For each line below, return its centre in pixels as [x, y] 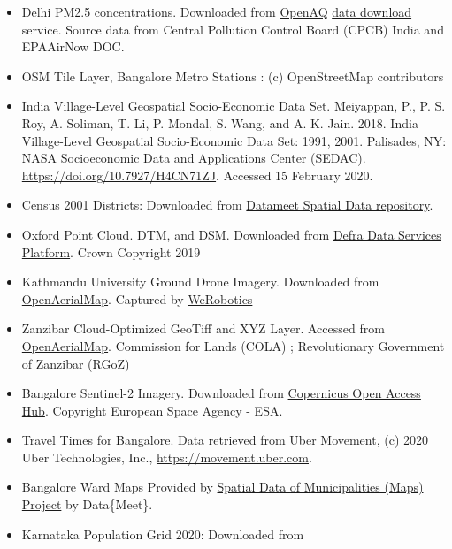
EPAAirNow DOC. [73, 46]
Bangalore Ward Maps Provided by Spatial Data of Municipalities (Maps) [222, 487]
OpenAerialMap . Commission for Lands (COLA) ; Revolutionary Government [233, 345]
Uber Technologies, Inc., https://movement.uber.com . [167, 457]
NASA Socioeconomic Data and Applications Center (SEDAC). [194, 158]
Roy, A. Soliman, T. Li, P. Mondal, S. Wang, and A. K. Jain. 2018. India [220, 122]
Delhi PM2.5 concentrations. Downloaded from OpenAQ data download [217, 11]
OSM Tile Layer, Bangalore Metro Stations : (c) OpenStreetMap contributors [233, 76]
